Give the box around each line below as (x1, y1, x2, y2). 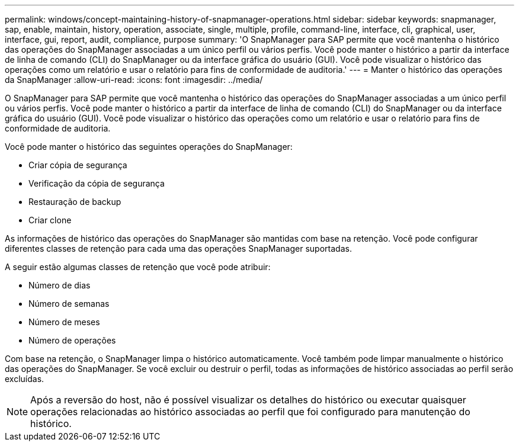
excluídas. (5, 374, 44, 384)
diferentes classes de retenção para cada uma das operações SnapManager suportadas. (5, 243, 352, 254)
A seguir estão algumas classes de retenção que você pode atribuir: (5, 262, 271, 272)
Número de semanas (28, 299, 110, 309)
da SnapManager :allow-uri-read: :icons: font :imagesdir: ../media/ (5, 75, 263, 85)
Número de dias (28, 280, 91, 290)
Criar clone (28, 215, 72, 225)
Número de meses (28, 317, 100, 327)
